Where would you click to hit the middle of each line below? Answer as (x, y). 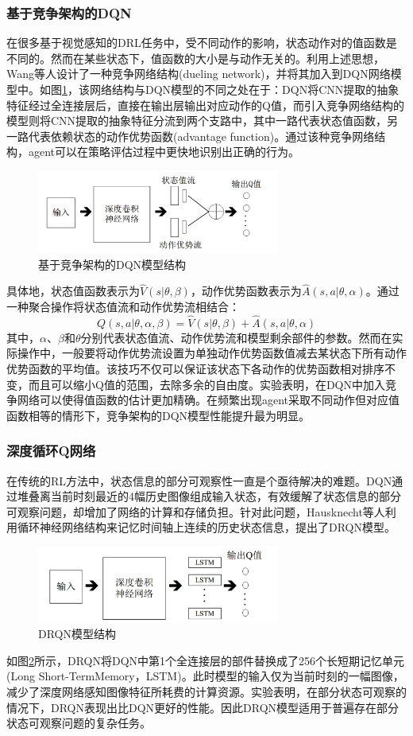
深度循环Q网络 (51, 451)
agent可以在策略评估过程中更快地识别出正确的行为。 (164, 152)
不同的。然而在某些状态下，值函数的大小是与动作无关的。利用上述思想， (195, 58)
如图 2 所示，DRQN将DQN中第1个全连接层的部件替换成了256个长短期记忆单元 (206, 660)
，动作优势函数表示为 (246, 291)
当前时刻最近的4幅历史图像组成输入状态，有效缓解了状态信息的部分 (226, 496)
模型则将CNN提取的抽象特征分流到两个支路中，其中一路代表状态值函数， (197, 121)
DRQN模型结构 (77, 634)
